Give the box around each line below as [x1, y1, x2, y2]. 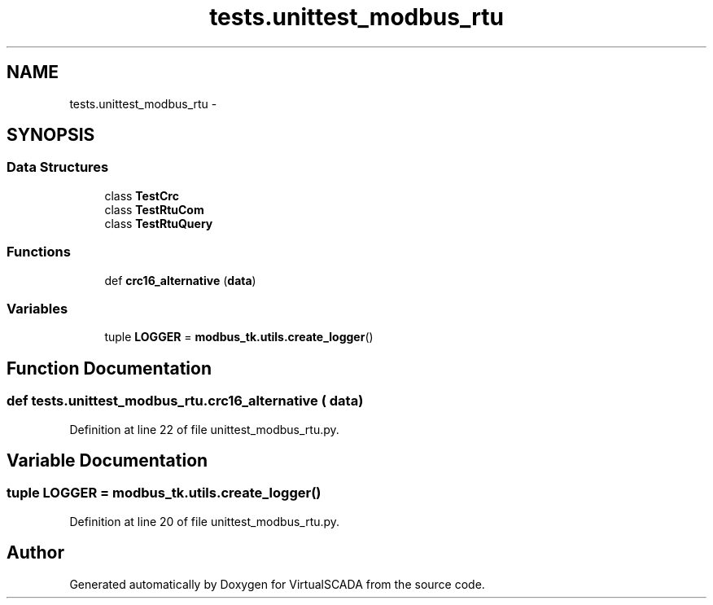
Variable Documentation [7, 449, 208, 471]
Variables [7, 300, 68, 317]
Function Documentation [7, 357, 212, 379]
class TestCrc [104, 188, 179, 203]
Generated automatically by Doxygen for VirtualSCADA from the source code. [69, 577, 485, 591]
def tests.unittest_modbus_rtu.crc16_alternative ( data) [7, 392, 364, 410]
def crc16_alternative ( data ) [104, 273, 256, 287]
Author [7, 542, 64, 563]
